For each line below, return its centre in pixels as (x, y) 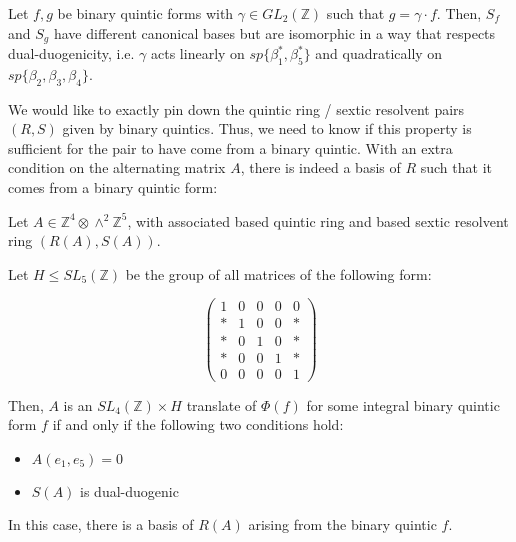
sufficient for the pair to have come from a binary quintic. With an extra (230, 147)
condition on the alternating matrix (117, 167)
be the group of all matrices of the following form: (278, 273)
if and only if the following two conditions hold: (198, 424)
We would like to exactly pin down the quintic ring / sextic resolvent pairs (236, 108)
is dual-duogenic (129, 490)
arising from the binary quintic (342, 524)
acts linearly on (198, 53)
